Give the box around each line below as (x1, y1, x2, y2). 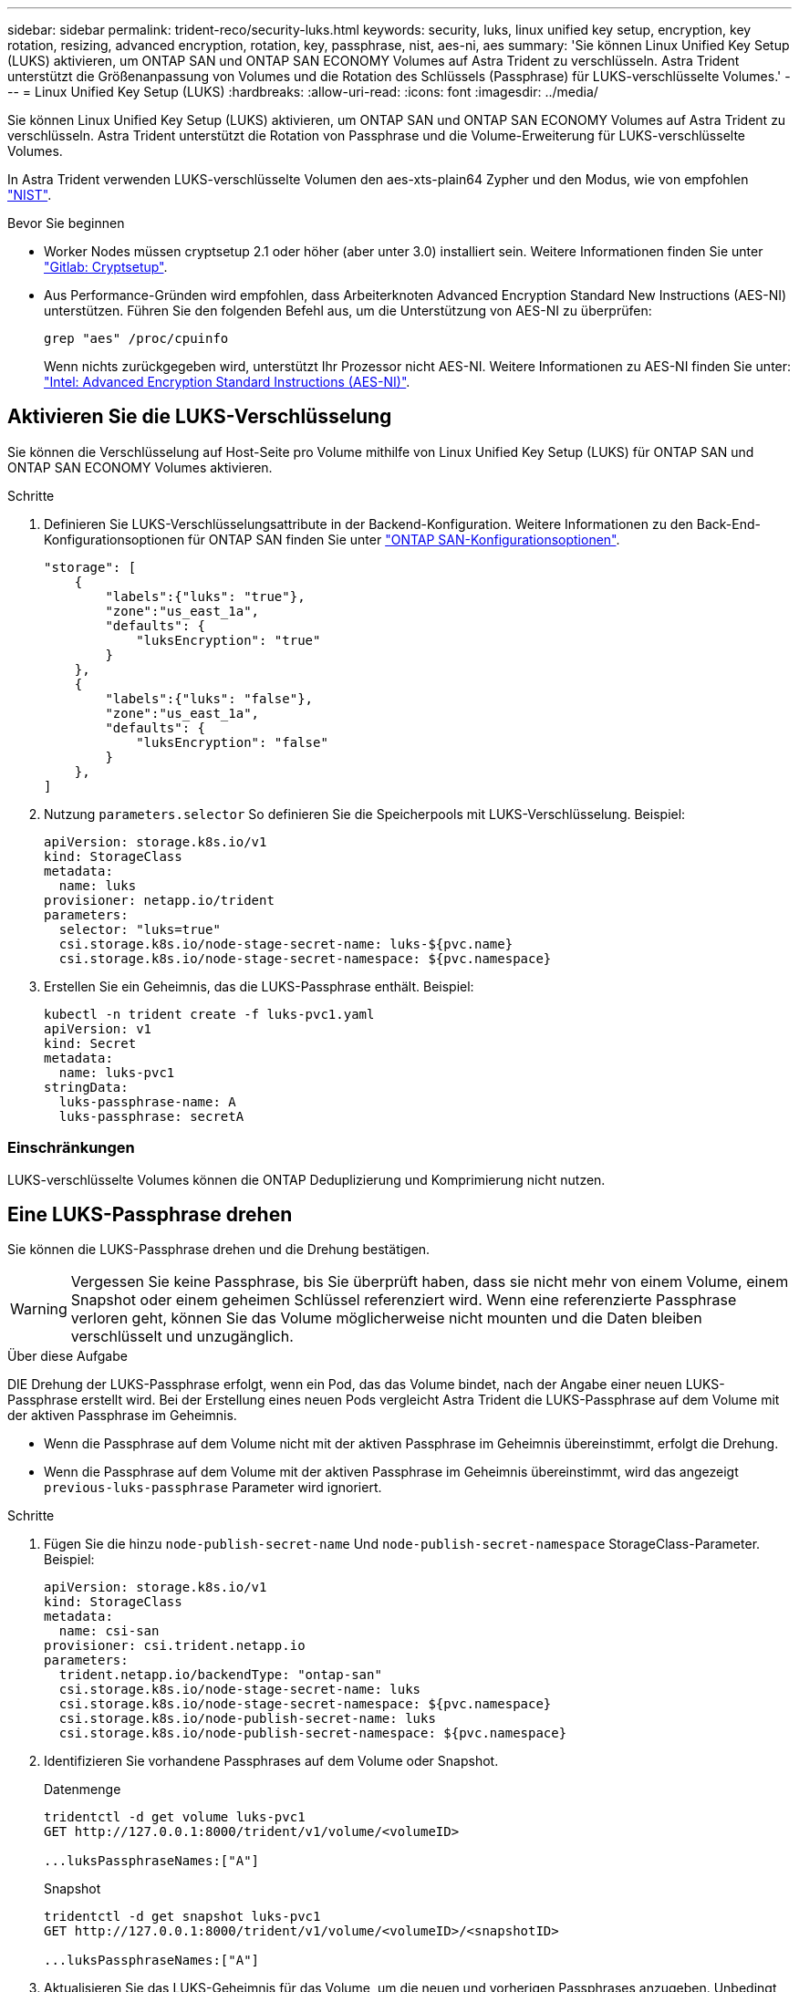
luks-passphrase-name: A (58, 1094, 236, 1109)
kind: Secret (44, 1035, 137, 1051)
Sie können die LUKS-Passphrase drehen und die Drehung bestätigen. (7, 1241, 431, 1258)
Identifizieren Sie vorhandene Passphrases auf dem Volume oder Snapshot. (44, 1753, 499, 1769)
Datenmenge (44, 1781, 121, 1798)
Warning (10, 1300, 67, 1319)
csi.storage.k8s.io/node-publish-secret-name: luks (58, 1711, 436, 1727)
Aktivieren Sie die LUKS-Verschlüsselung (7, 405, 392, 429)
